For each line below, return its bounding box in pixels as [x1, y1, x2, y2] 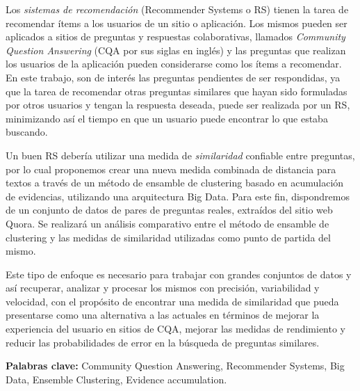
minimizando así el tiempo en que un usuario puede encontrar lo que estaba [6, 111, 328, 125]
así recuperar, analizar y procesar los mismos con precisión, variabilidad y [6, 280, 320, 295]
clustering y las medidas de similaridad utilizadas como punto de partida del [6, 230, 331, 244]
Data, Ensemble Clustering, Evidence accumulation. [6, 372, 227, 386]
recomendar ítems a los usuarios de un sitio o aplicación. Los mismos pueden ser [6, 15, 347, 30]
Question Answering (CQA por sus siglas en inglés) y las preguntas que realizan [6, 42, 346, 57]
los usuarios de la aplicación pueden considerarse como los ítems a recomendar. [6, 56, 342, 71]
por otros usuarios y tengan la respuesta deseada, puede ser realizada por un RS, [6, 97, 350, 112]
